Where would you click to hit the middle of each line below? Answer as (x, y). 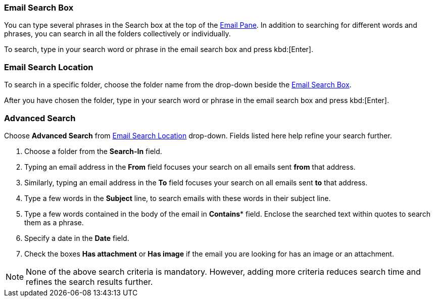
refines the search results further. (89, 282)
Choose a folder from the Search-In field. (93, 151)
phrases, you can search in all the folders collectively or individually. (117, 34)
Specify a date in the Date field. (77, 238)
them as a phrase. (54, 222)
